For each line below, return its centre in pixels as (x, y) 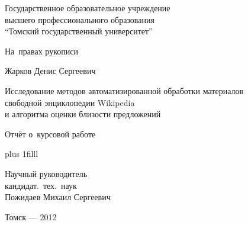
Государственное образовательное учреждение (88, 8)
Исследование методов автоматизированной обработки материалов (124, 90)
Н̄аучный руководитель (46, 173)
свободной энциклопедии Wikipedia (70, 102)
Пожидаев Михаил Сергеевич (58, 197)
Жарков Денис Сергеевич (50, 71)
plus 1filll (22, 154)
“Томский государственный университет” (79, 31)
